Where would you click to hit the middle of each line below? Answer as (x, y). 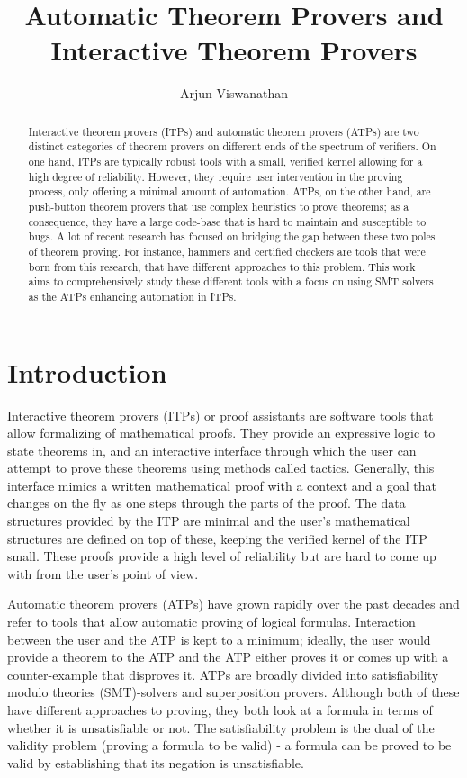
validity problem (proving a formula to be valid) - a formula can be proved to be (229, 745)
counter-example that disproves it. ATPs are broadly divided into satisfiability (223, 674)
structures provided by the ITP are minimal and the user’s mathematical (209, 521)
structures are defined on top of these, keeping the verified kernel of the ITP (217, 538)
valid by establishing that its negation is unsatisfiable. (156, 762)
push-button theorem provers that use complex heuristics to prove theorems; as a (219, 206)
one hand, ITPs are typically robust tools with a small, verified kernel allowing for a (225, 162)
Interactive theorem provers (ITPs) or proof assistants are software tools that (220, 415)
